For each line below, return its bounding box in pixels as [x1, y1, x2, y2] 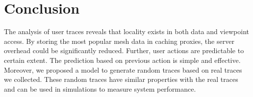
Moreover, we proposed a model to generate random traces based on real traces [4, 64, 242, 75]
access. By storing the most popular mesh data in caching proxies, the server [4, 36, 234, 46]
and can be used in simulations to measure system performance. [4, 83, 196, 94]
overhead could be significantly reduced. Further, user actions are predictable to [4, 45, 244, 56]
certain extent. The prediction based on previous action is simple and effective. [4, 55, 241, 65]
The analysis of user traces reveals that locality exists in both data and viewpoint [4, 26, 249, 37]
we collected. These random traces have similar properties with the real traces [4, 74, 238, 84]
